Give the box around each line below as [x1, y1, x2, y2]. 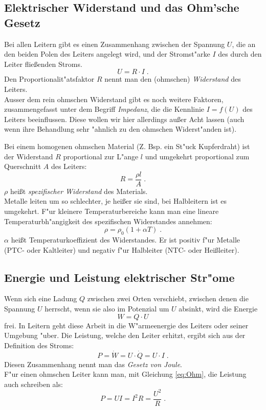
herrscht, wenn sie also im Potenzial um [45, 303, 169, 313]
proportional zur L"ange [63, 151, 139, 161]
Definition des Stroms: [4, 340, 74, 350]
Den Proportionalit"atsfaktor [4, 74, 95, 84]
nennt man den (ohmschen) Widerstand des [104, 74, 241, 84]
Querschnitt [4, 161, 41, 172]
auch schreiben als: [4, 378, 63, 389]
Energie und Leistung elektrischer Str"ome [4, 269, 235, 285]
